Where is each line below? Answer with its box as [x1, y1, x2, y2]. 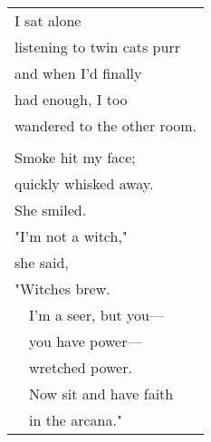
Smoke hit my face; [14, 147, 136, 168]
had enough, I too [14, 89, 128, 110]
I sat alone [14, 10, 82, 31]
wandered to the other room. [14, 115, 197, 136]
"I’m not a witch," [14, 226, 128, 246]
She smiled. [14, 199, 87, 220]
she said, [14, 252, 69, 273]
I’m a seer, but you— [29, 304, 165, 325]
